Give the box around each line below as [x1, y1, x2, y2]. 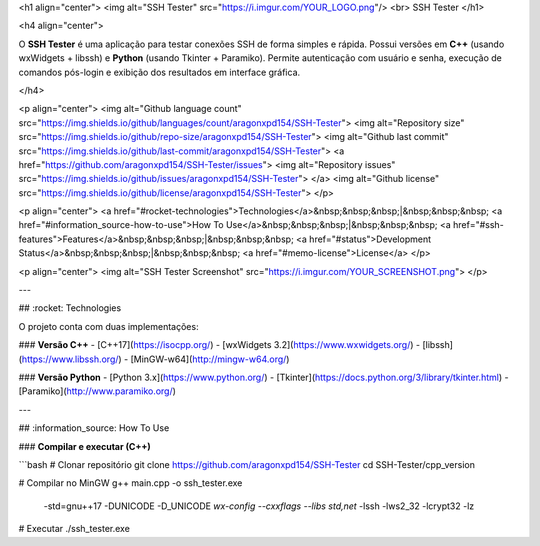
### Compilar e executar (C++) [18, 440, 151, 452]
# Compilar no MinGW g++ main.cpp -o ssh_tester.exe [18, 477, 243, 489]
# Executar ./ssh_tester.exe [18, 523, 130, 535]
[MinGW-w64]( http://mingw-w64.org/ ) [130, 353, 290, 365]
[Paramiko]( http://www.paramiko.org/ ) [18, 385, 177, 397]
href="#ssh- [453, 219, 504, 231]
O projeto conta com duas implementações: [18, 320, 199, 332]
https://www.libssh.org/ [21, 353, 119, 365]
